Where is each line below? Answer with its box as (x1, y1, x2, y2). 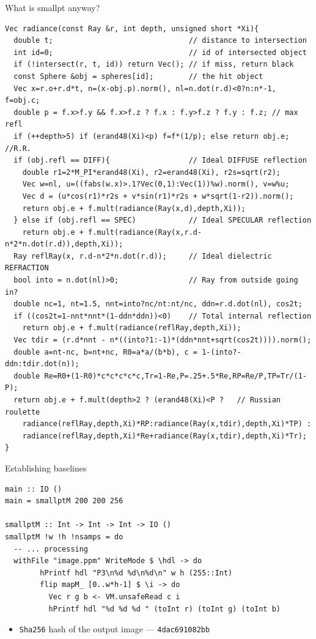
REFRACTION (5, 264, 49, 273)
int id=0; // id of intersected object (13, 48, 307, 57)
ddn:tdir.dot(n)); (5, 360, 79, 369)
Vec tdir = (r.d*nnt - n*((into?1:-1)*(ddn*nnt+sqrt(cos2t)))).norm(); (13, 336, 312, 345)
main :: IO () (5, 484, 62, 493)
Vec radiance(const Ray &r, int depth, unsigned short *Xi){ (5, 24, 259, 33)
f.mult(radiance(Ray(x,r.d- (88, 227, 202, 237)
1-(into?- (202, 347, 241, 356)
